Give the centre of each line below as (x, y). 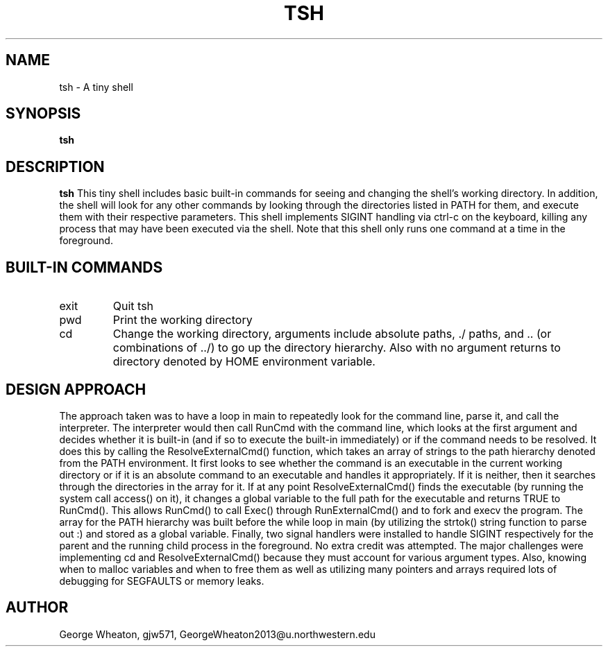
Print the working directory (183, 320)
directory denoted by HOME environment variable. (244, 362)
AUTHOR (37, 608)
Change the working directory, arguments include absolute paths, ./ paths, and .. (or (332, 334)
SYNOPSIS (43, 114)
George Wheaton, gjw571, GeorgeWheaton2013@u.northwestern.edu (217, 634)
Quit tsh (133, 306)
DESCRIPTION (55, 166)
